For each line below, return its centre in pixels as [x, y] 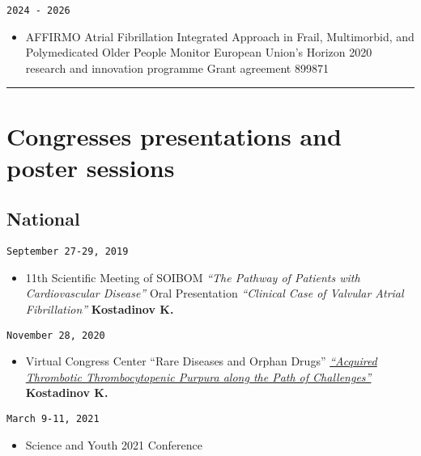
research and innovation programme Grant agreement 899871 [177, 68]
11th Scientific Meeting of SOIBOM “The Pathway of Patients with [193, 277]
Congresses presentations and [174, 135]
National [43, 219]
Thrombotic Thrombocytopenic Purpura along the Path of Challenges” [198, 376]
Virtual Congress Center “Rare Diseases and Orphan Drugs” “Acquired [201, 361]
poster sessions [91, 167]
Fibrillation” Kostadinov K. [100, 309]
